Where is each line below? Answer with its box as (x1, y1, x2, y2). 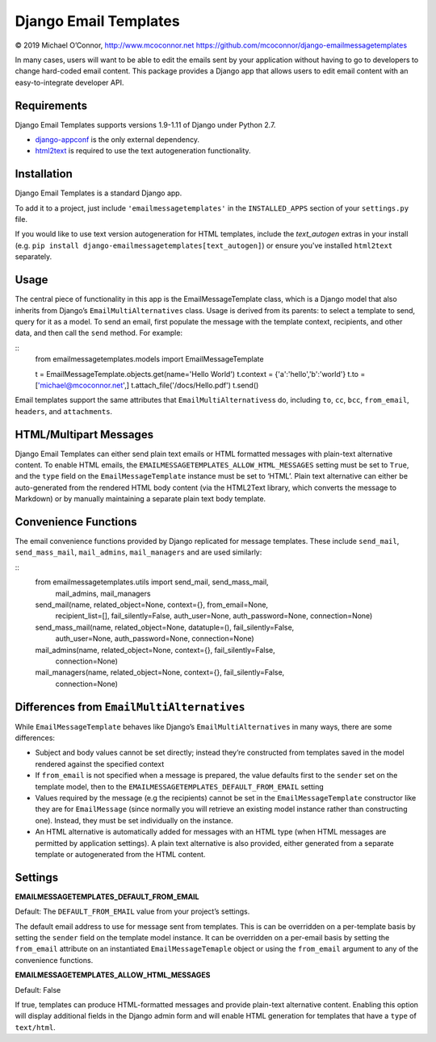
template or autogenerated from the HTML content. (35, 849, 206, 859)
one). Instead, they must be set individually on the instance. (35, 815, 233, 825)
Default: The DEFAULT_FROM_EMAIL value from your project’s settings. (15, 906, 250, 916)
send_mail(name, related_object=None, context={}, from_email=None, (35, 600, 269, 609)
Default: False (15, 985, 61, 994)
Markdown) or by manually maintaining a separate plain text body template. (15, 494, 266, 504)
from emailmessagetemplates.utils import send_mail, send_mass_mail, (35, 577, 270, 587)
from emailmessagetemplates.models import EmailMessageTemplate (35, 354, 264, 364)
